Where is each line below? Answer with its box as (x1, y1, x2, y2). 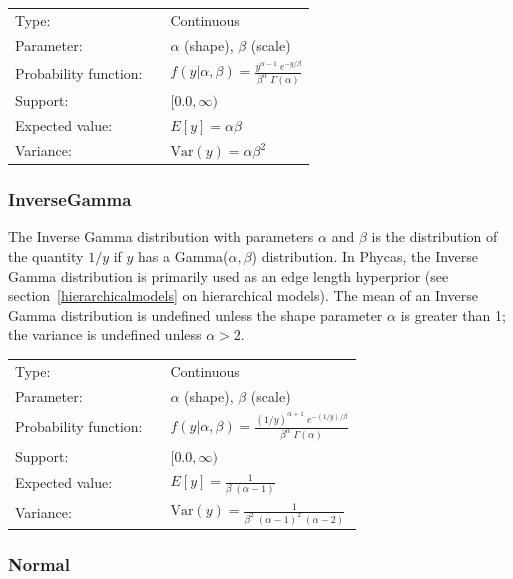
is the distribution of (371, 226, 498, 247)
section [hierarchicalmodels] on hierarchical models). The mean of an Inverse (8, 285, 478, 306)
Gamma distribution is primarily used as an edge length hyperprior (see (8, 265, 449, 286)
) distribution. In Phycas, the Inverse (251, 246, 479, 267)
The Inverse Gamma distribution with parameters (8, 226, 314, 247)
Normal (8, 552, 70, 577)
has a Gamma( (138, 246, 229, 267)
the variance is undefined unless (8, 324, 202, 345)
